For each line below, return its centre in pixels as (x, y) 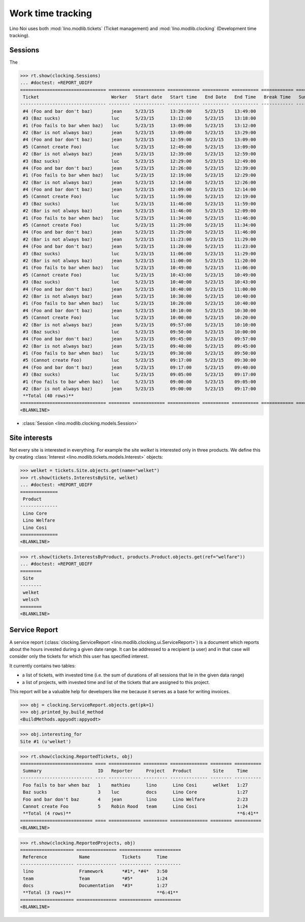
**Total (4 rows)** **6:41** (141, 813)
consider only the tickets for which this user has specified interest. (79, 657)
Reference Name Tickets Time (95, 857)
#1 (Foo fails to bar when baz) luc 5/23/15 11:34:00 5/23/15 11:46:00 (140, 218)
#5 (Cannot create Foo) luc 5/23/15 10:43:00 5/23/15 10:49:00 (140, 275)
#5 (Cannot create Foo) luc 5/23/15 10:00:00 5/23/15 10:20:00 (140, 318)
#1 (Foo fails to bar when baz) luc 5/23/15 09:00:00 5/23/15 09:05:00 (140, 382)
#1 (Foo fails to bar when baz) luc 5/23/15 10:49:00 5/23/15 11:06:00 (140, 268)
